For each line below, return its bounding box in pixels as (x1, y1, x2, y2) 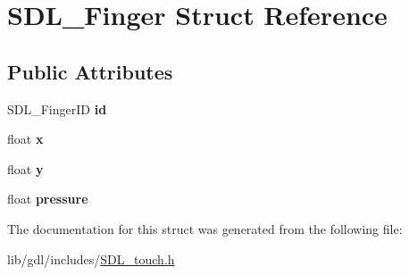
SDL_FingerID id (7, 99, 107, 118)
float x (7, 129, 44, 148)
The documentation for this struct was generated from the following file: (7, 219, 403, 237)
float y (7, 159, 44, 178)
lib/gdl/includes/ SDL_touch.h (7, 249, 175, 268)
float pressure (7, 189, 88, 208)
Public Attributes (7, 57, 173, 85)
